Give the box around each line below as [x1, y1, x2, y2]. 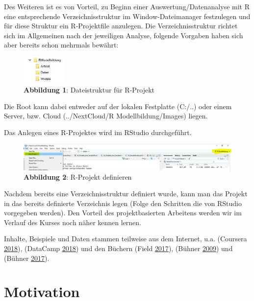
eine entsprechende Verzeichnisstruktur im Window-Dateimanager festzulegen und [4, 11, 251, 21]
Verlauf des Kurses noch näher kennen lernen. [4, 217, 142, 227]
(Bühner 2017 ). [4, 253, 50, 263]
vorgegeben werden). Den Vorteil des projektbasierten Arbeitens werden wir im [4, 208, 242, 218]
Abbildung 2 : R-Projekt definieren [24, 172, 132, 182]
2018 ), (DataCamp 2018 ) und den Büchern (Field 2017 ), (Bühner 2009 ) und [4, 243, 233, 254]
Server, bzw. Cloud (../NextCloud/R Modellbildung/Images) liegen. [4, 111, 208, 121]
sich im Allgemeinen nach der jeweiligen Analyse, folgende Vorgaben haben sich [4, 30, 243, 40]
